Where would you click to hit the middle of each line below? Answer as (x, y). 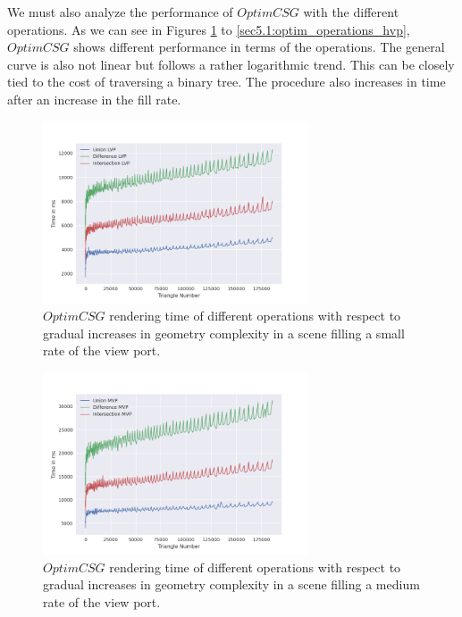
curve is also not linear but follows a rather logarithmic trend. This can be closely (231, 64)
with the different (351, 12)
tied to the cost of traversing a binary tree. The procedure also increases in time (227, 82)
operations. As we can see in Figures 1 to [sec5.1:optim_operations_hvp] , (209, 29)
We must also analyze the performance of (120, 12)
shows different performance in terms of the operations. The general (259, 47)
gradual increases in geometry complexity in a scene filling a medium (231, 584)
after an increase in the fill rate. (94, 99)
